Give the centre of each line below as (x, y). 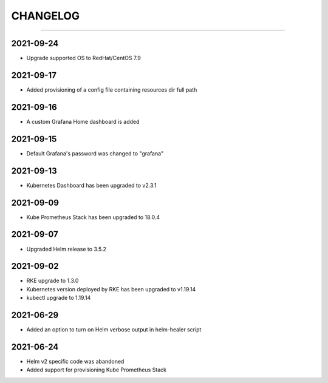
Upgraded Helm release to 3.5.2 (66, 249)
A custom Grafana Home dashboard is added (83, 121)
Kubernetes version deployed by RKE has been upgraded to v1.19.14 (111, 289)
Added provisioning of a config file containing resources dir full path (112, 90)
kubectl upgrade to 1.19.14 (59, 298)
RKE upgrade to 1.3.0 (53, 281)
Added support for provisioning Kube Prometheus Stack (97, 370)
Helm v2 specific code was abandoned (75, 361)
